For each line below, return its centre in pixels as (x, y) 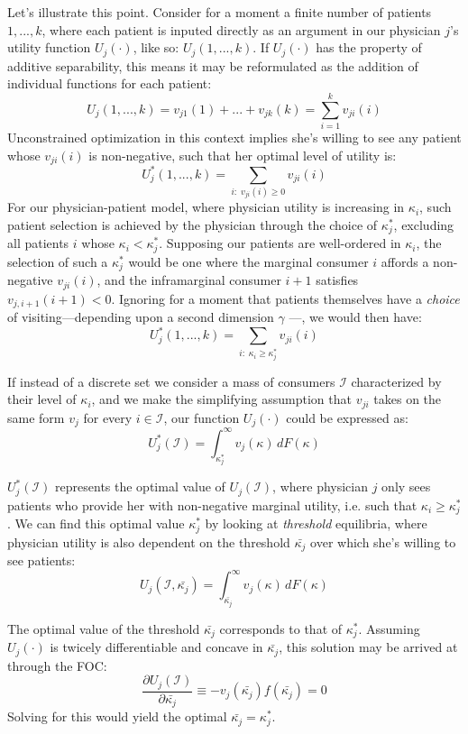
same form (36, 417)
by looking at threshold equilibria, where (316, 523)
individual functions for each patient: (110, 83)
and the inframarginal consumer (193, 280)
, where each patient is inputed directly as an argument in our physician (241, 29)
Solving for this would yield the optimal (117, 716)
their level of (42, 399)
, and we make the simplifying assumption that (221, 399)
